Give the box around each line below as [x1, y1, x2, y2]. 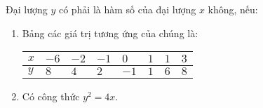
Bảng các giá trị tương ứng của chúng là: [22, 25, 198, 40]
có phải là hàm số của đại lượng [58, 2, 196, 16]
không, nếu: [208, 2, 258, 16]
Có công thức [22, 89, 80, 104]
